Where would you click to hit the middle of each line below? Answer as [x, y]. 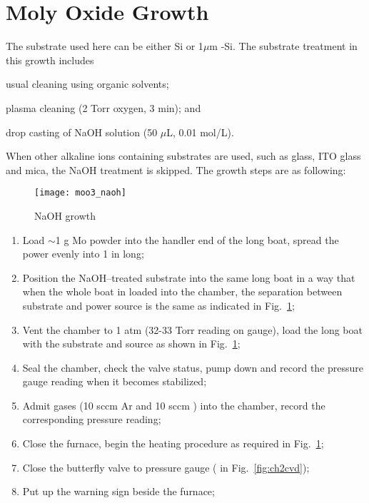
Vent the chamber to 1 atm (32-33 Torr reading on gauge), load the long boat [192, 329]
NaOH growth [65, 215]
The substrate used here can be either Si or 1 [105, 46]
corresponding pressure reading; [92, 419]
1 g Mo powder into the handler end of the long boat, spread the [197, 239]
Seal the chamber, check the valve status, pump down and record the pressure [193, 367]
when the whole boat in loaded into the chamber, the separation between [182, 291]
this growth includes [50, 60]
